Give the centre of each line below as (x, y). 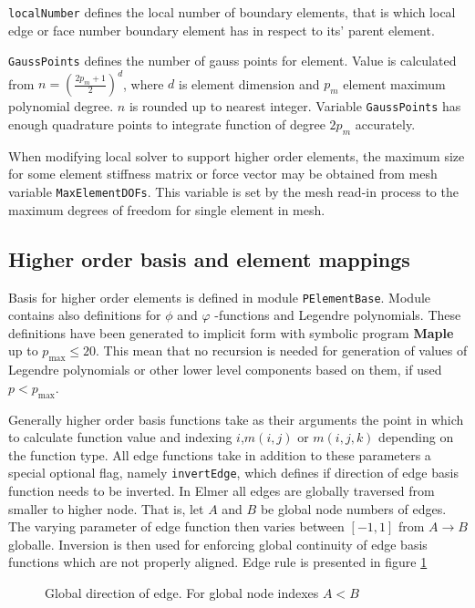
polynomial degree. (61, 106)
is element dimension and (249, 83)
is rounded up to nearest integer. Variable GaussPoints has (295, 106)
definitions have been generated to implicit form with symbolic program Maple (231, 332)
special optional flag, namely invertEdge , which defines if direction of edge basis (233, 473)
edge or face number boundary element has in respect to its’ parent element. (222, 30)
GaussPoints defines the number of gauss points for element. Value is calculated (232, 61)
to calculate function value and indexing (120, 437)
